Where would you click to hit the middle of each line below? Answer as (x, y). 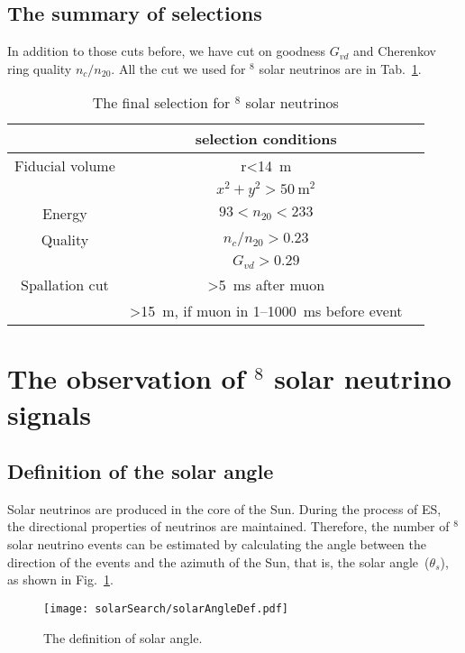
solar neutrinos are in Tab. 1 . (340, 68)
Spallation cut (64, 285)
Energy (65, 214)
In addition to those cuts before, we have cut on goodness (167, 51)
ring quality (40, 68)
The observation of (126, 378)
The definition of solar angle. (123, 637)
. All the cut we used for (178, 68)
